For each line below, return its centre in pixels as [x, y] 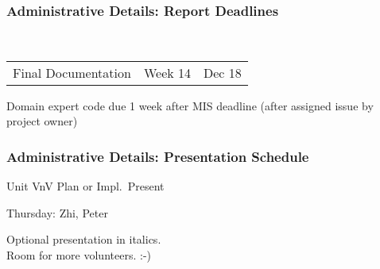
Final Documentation [72, 72]
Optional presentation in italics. [84, 239]
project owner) [42, 121]
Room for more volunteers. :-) [79, 255]
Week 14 [167, 72]
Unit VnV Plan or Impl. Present [85, 186]
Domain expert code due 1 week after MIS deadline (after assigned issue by [190, 105]
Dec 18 [223, 72]
